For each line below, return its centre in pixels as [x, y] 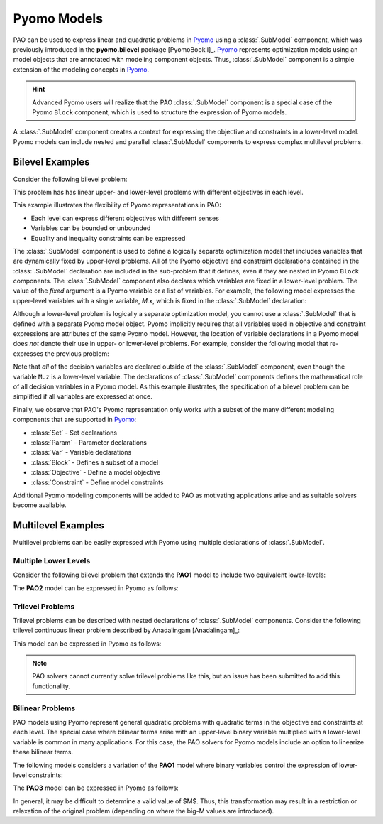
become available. [40, 505]
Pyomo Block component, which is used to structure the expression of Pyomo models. [160, 112]
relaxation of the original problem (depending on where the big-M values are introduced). [144, 811]
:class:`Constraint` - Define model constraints [97, 482]
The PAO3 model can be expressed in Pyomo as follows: [96, 788]
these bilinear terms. [43, 752]
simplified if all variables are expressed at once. [83, 396]
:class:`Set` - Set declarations [74, 433]
